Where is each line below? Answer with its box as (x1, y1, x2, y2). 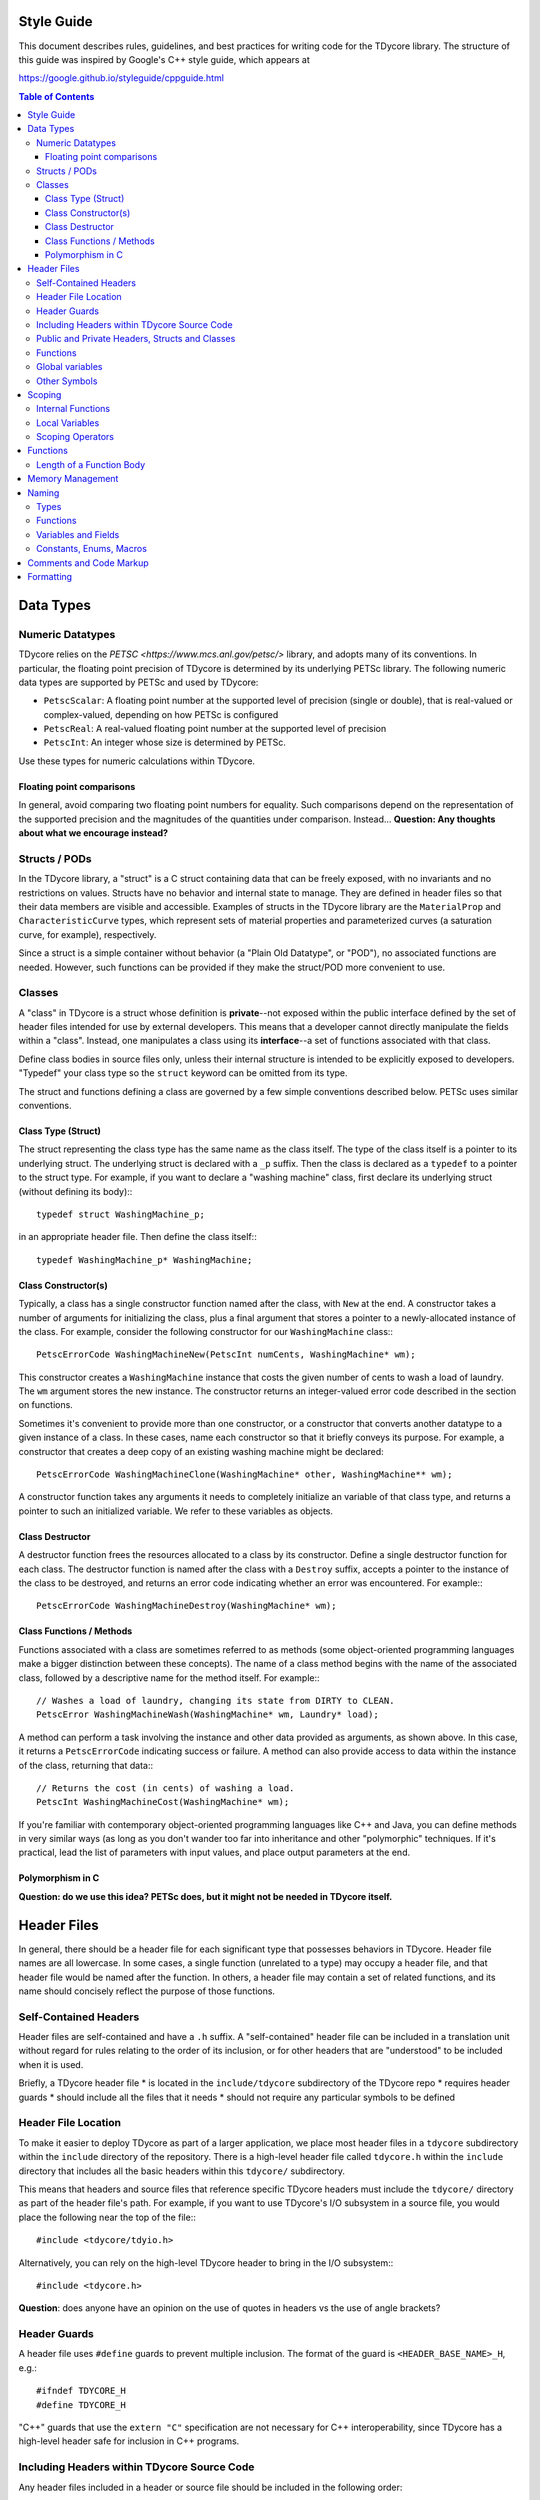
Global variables (36, 361, 103, 373)
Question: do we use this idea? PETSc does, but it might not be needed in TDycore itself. (18, 1890, 393, 1902)
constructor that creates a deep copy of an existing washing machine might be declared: (18, 1445, 384, 1457)
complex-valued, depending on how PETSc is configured (43, 708, 279, 720)
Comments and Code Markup (27, 556, 149, 569)
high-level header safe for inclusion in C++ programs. (18, 2435, 240, 2447)
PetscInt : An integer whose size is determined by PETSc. (43, 736, 287, 749)
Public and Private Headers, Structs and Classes (36, 333, 236, 345)
